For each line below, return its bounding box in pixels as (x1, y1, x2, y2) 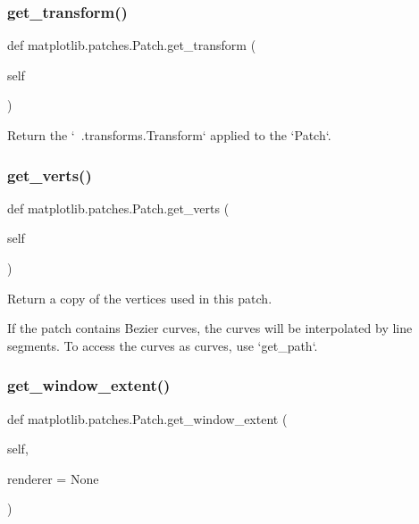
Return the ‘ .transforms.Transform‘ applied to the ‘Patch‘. (7, 126, 331, 144)
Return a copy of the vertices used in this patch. (7, 288, 272, 307)
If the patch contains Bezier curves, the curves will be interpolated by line (7, 319, 413, 337)
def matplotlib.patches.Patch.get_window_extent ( (7, 409, 288, 428)
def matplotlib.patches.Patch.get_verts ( (7, 198, 230, 217)
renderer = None (7, 469, 99, 487)
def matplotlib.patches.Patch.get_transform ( (7, 36, 256, 54)
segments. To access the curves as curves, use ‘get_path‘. (7, 336, 318, 354)
